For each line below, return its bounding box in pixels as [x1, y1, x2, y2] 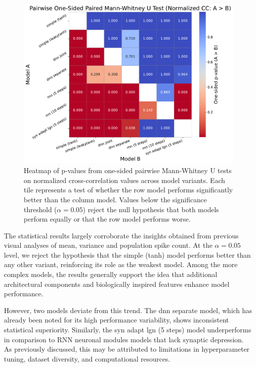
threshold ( [24, 204, 57, 214]
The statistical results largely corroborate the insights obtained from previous [4, 230, 239, 240]
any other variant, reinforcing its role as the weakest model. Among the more [4, 259, 238, 270]
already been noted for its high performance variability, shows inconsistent [4, 315, 229, 325]
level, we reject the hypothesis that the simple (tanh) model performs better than [4, 249, 251, 260]
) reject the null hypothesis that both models [83, 204, 219, 214]
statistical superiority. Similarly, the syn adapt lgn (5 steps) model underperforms [4, 324, 252, 335]
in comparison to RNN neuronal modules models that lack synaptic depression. [4, 334, 244, 344]
